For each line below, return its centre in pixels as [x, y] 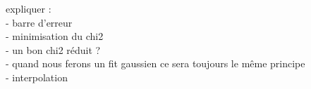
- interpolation [37, 77]
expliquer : [29, 8]
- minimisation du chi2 [55, 36]
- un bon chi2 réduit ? [53, 49]
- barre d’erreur [39, 22]
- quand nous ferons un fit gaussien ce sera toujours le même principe [155, 63]
